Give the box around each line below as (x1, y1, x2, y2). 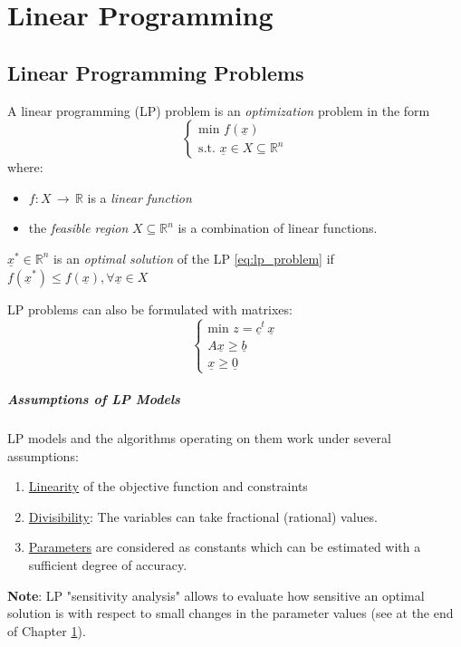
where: (7, 158, 43, 177)
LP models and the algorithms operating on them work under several (7, 429, 391, 448)
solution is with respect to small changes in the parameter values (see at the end (7, 604, 454, 623)
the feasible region (28, 218, 129, 237)
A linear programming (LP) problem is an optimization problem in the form (7, 101, 430, 120)
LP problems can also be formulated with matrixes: (7, 299, 293, 318)
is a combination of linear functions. (178, 218, 378, 237)
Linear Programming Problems (7, 58, 304, 86)
